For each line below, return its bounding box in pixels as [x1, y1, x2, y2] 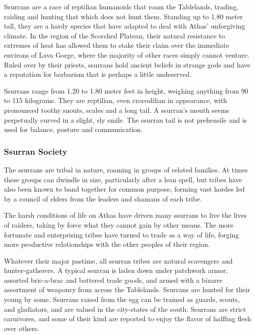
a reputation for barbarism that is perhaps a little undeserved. [4, 69, 192, 79]
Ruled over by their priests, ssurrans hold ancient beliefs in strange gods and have [4, 59, 251, 69]
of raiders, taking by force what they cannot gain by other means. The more [4, 219, 234, 230]
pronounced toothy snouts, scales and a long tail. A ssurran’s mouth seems [4, 104, 229, 115]
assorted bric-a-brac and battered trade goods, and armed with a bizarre [4, 274, 223, 285]
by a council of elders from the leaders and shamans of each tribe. [4, 193, 202, 203]
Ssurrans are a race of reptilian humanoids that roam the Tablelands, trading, [4, 1, 239, 11]
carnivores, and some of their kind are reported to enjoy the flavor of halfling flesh [4, 313, 251, 324]
